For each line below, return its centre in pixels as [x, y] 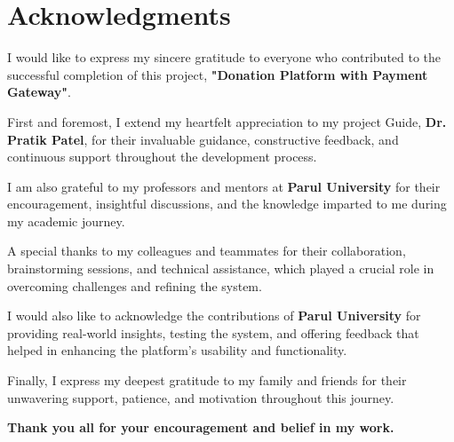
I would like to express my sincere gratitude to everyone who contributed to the [224, 57]
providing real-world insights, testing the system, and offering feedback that [213, 332]
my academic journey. [66, 221]
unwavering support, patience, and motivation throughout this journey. [201, 397]
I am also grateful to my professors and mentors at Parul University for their [224, 186]
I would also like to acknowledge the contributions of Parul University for [214, 316]
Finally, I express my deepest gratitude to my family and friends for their [207, 380]
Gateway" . [39, 92]
